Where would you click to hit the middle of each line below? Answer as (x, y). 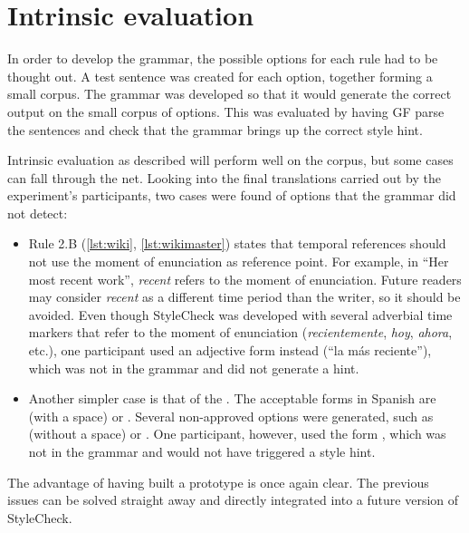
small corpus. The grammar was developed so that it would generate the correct (230, 94)
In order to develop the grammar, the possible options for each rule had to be (223, 58)
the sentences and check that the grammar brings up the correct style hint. (215, 129)
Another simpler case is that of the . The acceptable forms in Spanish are (232, 398)
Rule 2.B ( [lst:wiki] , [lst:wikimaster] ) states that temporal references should (237, 243)
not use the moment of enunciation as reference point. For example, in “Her (239, 262)
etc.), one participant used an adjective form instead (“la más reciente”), (230, 350)
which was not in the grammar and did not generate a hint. (194, 368)
